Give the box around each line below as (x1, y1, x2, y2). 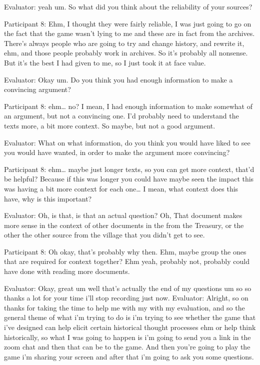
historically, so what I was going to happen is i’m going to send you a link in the (4, 331, 251, 342)
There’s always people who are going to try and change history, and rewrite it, (4, 37, 244, 48)
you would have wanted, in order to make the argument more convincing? (4, 147, 230, 157)
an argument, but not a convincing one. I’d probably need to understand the (4, 110, 239, 121)
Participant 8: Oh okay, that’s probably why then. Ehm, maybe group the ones (4, 246, 246, 256)
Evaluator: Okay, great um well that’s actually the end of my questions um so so (4, 282, 251, 293)
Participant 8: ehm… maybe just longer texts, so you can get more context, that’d (4, 163, 254, 174)
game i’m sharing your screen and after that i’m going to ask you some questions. (4, 351, 254, 361)
